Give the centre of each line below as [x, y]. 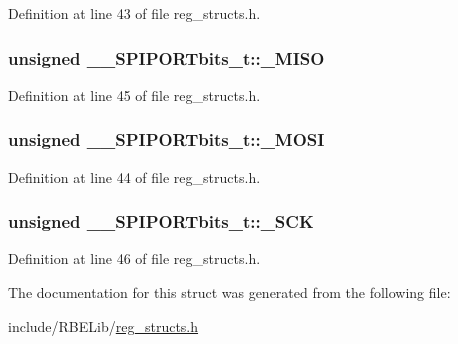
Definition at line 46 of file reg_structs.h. [134, 258]
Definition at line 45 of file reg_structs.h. [134, 94]
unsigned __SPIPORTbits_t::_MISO [166, 57]
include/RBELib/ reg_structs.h [103, 325]
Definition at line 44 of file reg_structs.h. [134, 176]
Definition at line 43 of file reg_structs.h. [134, 13]
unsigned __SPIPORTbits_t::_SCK [161, 221]
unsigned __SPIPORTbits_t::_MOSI [166, 139]
